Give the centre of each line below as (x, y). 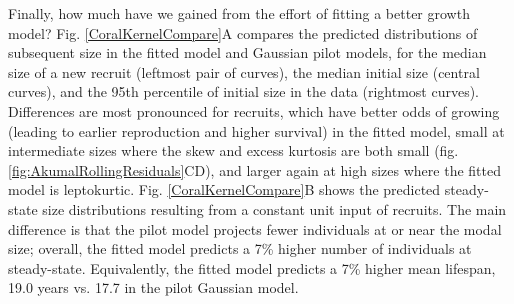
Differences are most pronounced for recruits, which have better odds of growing (254, 110)
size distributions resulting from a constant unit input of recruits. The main (274, 208)
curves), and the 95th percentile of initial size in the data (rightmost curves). (244, 91)
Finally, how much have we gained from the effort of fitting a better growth (239, 13)
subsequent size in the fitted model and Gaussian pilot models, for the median (247, 52)
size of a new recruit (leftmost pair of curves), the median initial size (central (244, 71)
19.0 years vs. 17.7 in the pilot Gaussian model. (153, 287)
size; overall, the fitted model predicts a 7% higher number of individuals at (240, 248)
